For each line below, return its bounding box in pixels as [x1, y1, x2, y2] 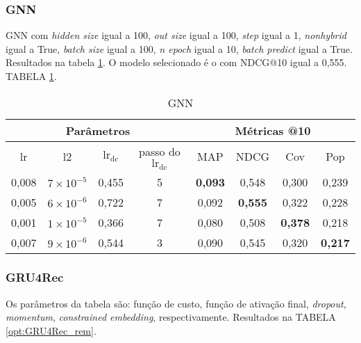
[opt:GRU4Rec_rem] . [6, 323, 96, 337]
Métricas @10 [235, 122, 311, 138]
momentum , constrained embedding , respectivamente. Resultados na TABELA [6, 310, 336, 324]
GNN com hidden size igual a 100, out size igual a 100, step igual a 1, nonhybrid [6, 28, 346, 42]
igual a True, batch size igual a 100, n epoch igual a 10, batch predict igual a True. [6, 41, 353, 56]
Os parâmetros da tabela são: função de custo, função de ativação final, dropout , [6, 296, 346, 310]
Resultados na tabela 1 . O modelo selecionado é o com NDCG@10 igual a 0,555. [6, 55, 347, 70]
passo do [139, 143, 180, 159]
